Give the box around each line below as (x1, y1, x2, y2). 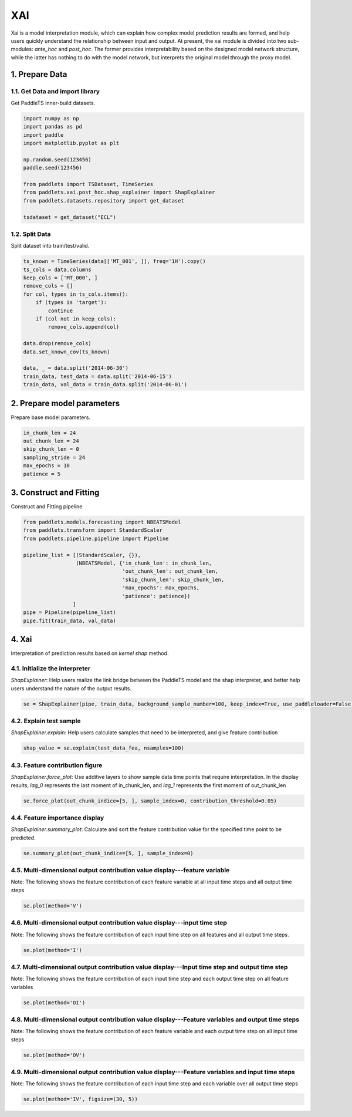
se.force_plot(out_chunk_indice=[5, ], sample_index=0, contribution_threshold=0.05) (23, 797, 277, 804)
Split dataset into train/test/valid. (11, 242, 90, 249)
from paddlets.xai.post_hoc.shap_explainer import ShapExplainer (23, 189, 215, 196)
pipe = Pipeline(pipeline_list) (23, 609, 117, 616)
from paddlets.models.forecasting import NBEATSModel (23, 519, 181, 525)
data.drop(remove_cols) (23, 340, 92, 347)
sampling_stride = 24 (23, 454, 86, 461)
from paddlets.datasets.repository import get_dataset (23, 197, 184, 204)
